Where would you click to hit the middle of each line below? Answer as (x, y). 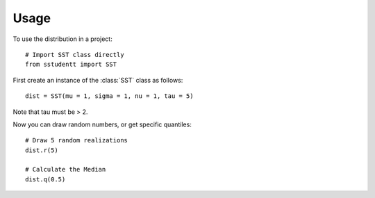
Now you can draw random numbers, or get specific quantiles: (102, 124)
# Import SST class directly (75, 55)
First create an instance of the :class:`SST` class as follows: (98, 80)
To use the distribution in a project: (62, 39)
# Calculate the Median (66, 170)
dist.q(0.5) (45, 179)
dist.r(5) (42, 150)
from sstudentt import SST (71, 65)
